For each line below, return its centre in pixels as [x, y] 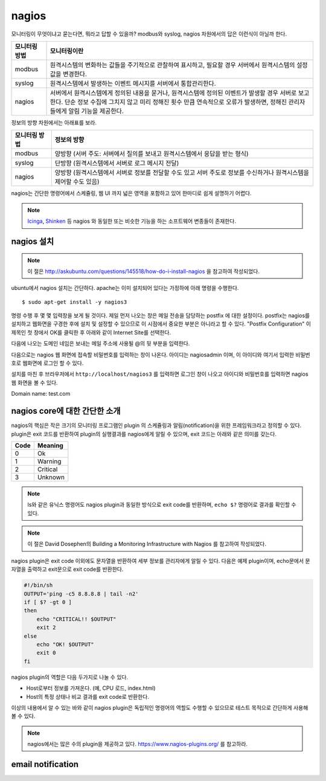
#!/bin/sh [38, 585]
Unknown [51, 477]
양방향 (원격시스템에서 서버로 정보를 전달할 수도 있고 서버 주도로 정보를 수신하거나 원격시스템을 [182, 173]
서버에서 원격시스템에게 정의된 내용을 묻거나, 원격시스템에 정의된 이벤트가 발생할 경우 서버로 [173, 92]
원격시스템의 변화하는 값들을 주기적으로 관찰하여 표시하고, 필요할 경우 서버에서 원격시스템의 [172, 65]
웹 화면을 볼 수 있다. [34, 382]
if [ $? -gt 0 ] [48, 602]
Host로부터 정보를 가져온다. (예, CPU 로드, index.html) [91, 688]
